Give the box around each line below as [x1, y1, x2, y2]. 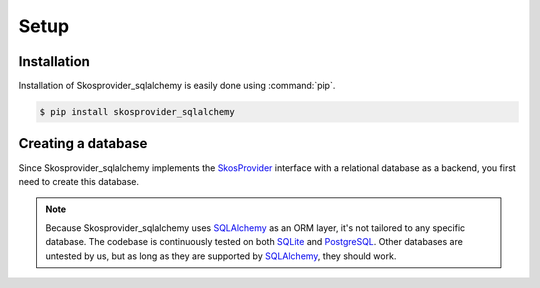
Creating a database [18, 135, 148, 152]
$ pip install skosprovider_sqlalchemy [39, 106, 235, 118]
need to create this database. [18, 175, 140, 187]
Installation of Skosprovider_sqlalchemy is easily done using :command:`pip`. [18, 80, 336, 92]
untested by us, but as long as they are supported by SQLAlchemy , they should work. [45, 250, 397, 262]
